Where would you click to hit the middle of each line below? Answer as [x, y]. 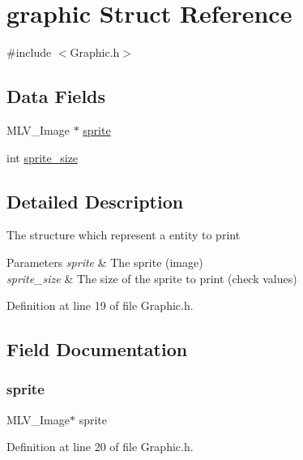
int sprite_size [43, 157]
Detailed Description [95, 201]
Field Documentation [97, 349]
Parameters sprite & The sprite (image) [105, 262]
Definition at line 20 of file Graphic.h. [100, 447]
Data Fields [56, 96]
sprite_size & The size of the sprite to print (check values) [152, 278]
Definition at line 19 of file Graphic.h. [100, 305]
